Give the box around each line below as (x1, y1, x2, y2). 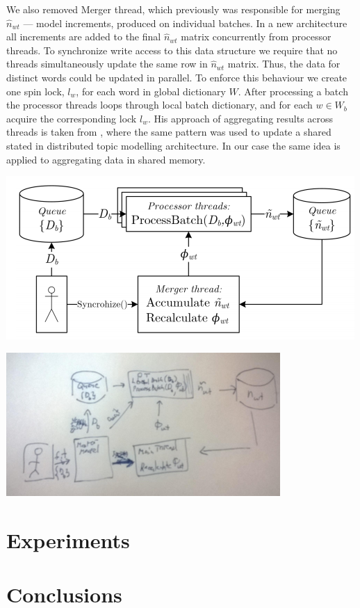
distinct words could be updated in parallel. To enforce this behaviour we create (6, 70, 347, 84)
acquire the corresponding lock (6, 111, 137, 125)
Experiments (6, 525, 130, 554)
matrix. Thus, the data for (227, 56, 341, 71)
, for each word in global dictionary (76, 83, 226, 98)
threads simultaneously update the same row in (6, 56, 208, 71)
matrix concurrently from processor (181, 29, 332, 44)
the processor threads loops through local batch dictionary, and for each (6, 97, 313, 112)
